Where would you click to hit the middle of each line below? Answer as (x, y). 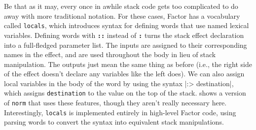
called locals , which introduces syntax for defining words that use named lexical (127, 25)
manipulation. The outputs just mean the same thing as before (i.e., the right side (128, 64)
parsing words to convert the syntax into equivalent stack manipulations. (114, 122)
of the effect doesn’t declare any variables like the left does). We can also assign (124, 74)
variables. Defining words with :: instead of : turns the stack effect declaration (124, 35)
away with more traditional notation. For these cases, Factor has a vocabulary (122, 16)
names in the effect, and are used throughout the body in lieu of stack (110, 54)
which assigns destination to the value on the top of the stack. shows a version (125, 93)
